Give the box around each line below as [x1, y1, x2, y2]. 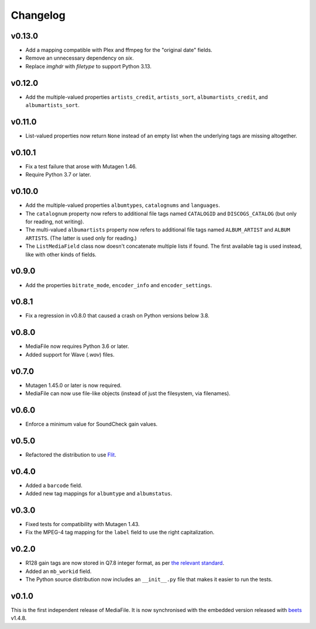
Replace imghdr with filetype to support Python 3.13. [25, 63, 152, 70]
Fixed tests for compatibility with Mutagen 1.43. [25, 521, 140, 528]
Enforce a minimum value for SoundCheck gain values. [25, 420, 158, 427]
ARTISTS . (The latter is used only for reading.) [25, 234, 137, 241]
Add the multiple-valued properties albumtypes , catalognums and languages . [25, 202, 221, 209]
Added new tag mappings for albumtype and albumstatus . [25, 490, 173, 497]
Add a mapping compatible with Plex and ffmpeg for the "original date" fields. [25, 47, 213, 54]
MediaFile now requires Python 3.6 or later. [25, 343, 129, 350]
